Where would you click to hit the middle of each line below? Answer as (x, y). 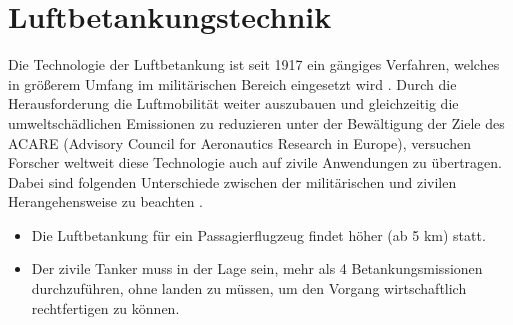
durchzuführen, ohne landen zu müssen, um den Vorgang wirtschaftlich (249, 288)
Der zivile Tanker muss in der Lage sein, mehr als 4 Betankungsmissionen (257, 268)
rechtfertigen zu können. (105, 307)
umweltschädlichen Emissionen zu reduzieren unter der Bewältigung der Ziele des (256, 122)
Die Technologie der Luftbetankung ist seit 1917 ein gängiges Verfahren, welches (254, 64)
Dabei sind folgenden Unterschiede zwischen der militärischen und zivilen (232, 181)
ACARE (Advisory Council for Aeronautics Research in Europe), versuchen (239, 142)
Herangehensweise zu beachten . (106, 201)
